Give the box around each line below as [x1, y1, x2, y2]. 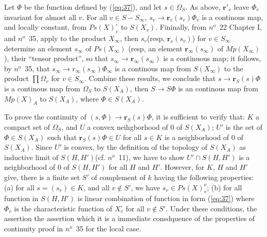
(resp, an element [128, 43, 183, 53]
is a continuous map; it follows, [163, 53, 261, 64]
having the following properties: [154, 171, 254, 182]
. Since [31, 142, 52, 152]
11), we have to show [118, 151, 185, 162]
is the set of [225, 121, 263, 132]
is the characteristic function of [14, 203, 112, 213]
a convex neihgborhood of [87, 121, 168, 132]
